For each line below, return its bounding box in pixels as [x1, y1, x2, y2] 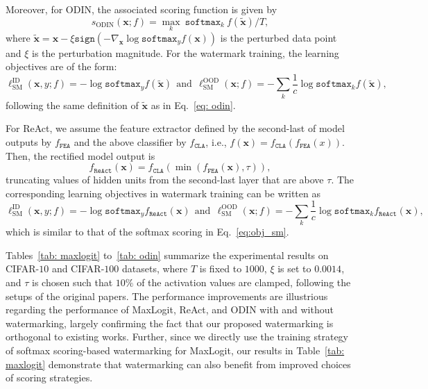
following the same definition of [6, 97, 139, 112]
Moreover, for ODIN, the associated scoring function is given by [6, 2, 277, 16]
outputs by [6, 134, 52, 149]
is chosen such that [32, 274, 113, 289]
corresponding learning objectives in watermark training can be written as [6, 185, 320, 200]
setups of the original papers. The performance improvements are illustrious [6, 288, 328, 303]
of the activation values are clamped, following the [137, 274, 351, 289]
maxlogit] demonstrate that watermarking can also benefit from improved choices [6, 356, 351, 371]
